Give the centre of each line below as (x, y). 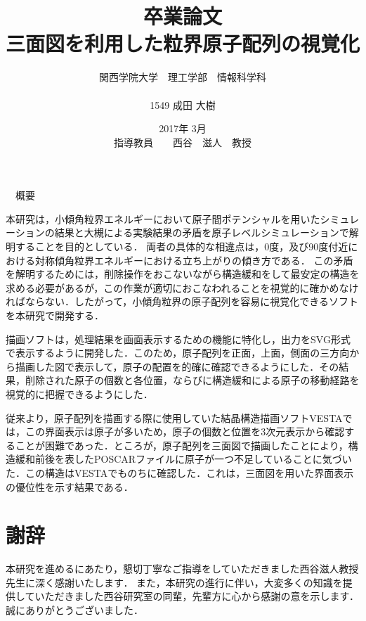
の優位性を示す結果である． (70, 486)
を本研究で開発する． (55, 315)
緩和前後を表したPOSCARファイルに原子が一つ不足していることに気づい (183, 459)
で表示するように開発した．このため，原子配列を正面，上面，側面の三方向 (178, 353)
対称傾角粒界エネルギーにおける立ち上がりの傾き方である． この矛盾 (194, 260)
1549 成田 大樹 (183, 104)
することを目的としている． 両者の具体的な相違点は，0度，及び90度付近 (182, 247)
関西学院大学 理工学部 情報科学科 (183, 77)
